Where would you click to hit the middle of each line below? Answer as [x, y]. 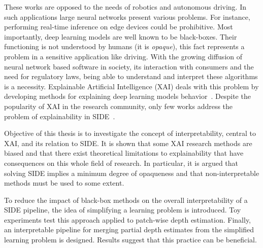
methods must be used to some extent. [64, 183]
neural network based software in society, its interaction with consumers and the [129, 66]
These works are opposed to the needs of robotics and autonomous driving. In [125, 7]
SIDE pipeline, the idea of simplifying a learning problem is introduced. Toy [123, 210]
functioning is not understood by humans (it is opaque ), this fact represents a [124, 46]
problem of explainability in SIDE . [60, 116]
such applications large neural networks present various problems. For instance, [127, 16]
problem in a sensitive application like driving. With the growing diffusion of [123, 56]
